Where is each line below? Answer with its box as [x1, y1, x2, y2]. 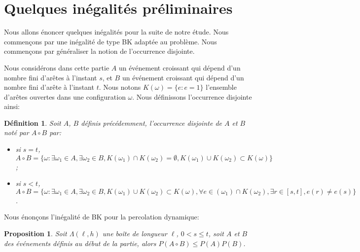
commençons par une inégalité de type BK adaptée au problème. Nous [4, 36, 217, 46]
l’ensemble [206, 82, 237, 92]
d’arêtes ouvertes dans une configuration [4, 91, 126, 102]
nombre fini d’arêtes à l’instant [4, 72, 97, 82]
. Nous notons [99, 82, 141, 92]
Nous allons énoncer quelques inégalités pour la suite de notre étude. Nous [4, 27, 229, 37]
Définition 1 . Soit [4, 117, 61, 128]
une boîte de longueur [102, 228, 167, 239]
